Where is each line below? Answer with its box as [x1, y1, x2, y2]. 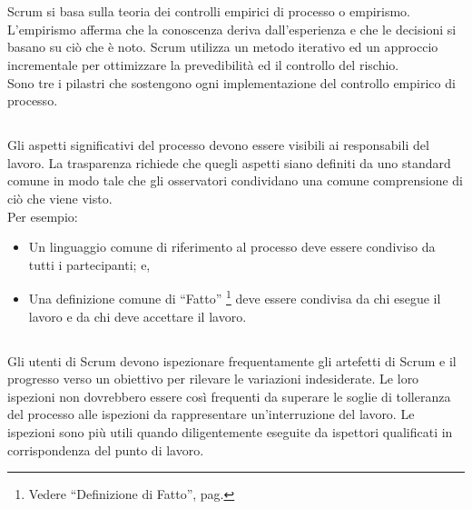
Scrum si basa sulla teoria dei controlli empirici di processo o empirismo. [7, 2, 411, 21]
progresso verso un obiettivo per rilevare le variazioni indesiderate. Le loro [7, 369, 419, 388]
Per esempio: [7, 206, 78, 225]
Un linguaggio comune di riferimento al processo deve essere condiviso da [28, 237, 436, 256]
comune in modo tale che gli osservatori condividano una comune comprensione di [7, 171, 463, 190]
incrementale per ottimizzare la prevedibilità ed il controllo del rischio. [7, 55, 399, 74]
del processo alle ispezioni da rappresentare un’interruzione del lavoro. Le [7, 404, 415, 424]
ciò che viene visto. [7, 188, 113, 207]
